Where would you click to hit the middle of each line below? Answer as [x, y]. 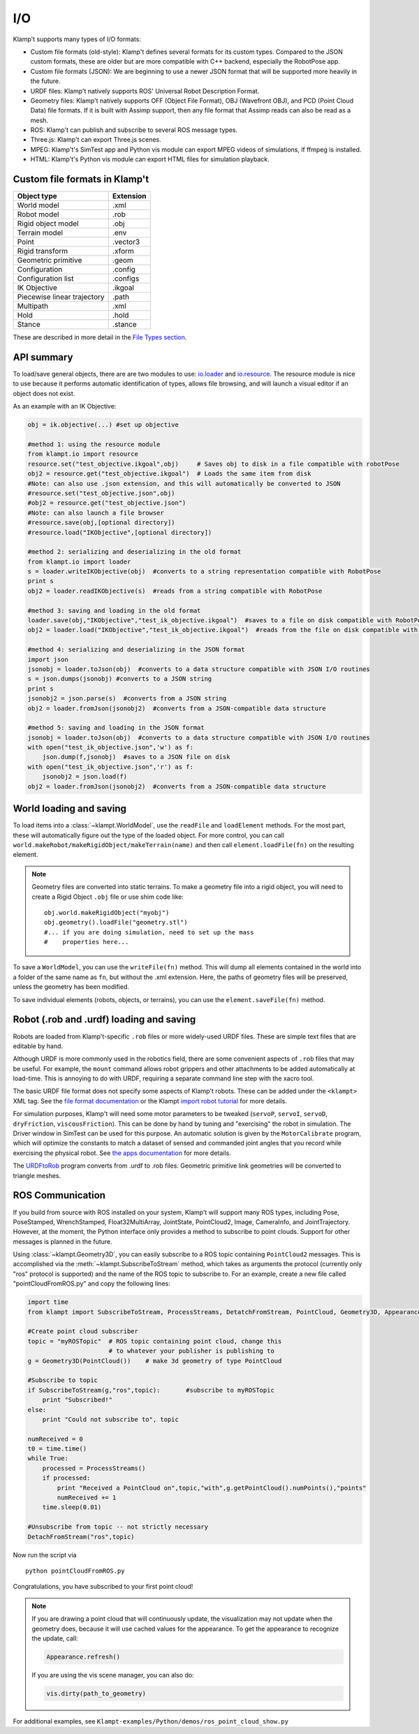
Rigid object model [48, 223]
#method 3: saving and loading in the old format [114, 610]
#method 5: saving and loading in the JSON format [116, 728]
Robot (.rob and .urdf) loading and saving [104, 1020]
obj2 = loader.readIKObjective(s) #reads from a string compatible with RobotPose [175, 591]
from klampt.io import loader [79, 561]
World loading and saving [70, 809]
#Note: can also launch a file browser [96, 513]
